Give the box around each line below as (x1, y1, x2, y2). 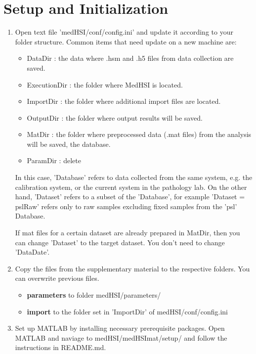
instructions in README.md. (15, 342, 106, 353)
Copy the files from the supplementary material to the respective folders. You (15, 263, 250, 273)
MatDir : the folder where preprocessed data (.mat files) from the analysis (27, 129, 252, 139)
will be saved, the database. (27, 138, 111, 149)
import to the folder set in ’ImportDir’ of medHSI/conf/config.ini (27, 306, 228, 316)
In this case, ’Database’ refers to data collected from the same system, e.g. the (15, 172, 253, 182)
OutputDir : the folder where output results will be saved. (27, 112, 203, 123)
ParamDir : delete (27, 155, 81, 166)
